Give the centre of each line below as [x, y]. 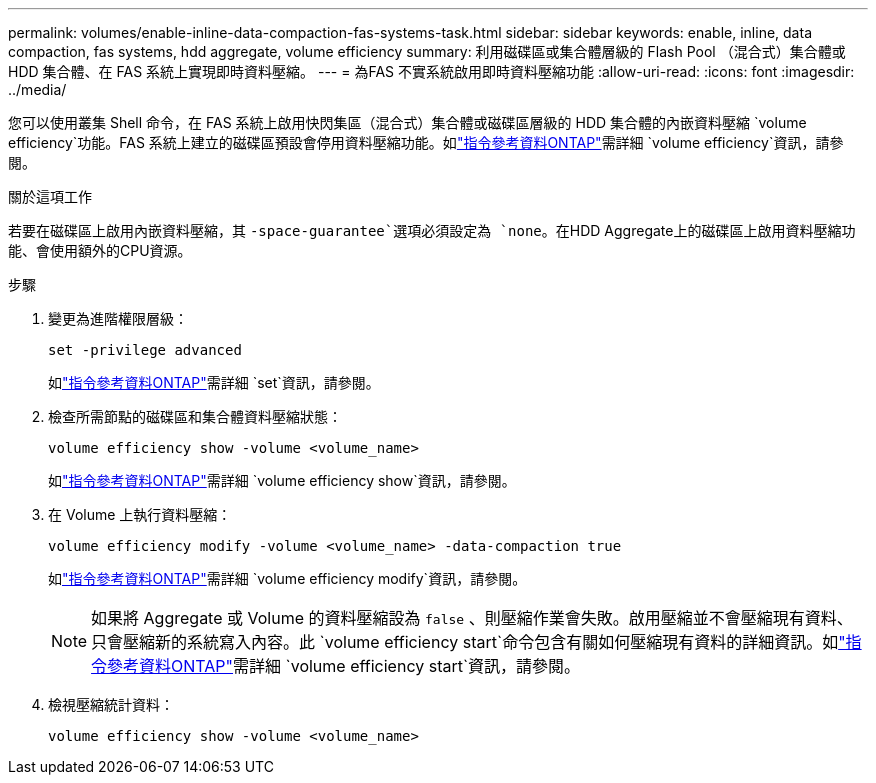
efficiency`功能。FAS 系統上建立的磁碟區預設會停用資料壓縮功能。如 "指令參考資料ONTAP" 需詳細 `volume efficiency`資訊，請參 [426, 142]
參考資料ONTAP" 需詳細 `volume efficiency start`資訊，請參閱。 [344, 666]
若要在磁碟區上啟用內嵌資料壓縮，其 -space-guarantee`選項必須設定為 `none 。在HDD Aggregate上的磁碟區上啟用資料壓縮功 [432, 230]
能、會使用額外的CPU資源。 [100, 250]
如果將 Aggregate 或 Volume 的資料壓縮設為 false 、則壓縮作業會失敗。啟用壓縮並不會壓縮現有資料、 [472, 618]
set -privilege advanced [145, 350]
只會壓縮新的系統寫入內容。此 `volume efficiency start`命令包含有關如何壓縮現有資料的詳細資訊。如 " [468, 642]
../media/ [37, 89]
